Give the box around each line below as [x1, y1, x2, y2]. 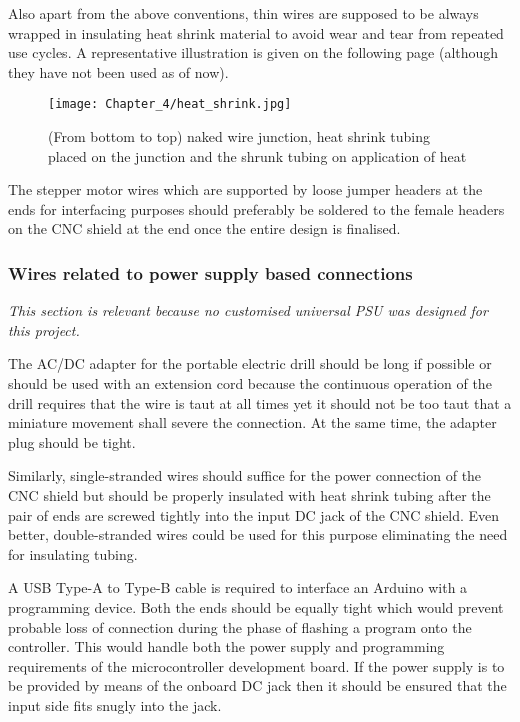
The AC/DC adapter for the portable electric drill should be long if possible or [8, 353, 492, 374]
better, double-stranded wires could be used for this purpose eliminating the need [8, 524, 508, 545]
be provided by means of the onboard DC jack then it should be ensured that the [8, 675, 507, 696]
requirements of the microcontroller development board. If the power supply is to [8, 655, 505, 676]
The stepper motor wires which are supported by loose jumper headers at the [8, 179, 483, 200]
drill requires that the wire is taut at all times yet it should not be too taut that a [8, 392, 512, 413]
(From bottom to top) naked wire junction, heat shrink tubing [48, 126, 430, 147]
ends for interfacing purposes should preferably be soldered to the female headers [8, 198, 505, 219]
